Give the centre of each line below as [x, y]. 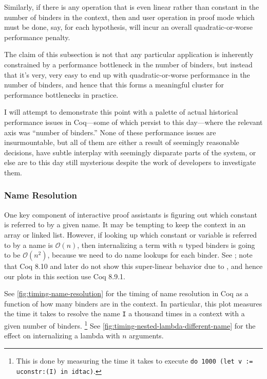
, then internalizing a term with [127, 245]
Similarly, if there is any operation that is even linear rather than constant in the [132, 7]
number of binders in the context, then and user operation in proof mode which [129, 17]
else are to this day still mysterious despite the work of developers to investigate [130, 162]
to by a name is [28, 245]
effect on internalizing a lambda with [62, 336]
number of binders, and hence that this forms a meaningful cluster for [114, 85]
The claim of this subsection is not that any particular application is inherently [129, 54]
